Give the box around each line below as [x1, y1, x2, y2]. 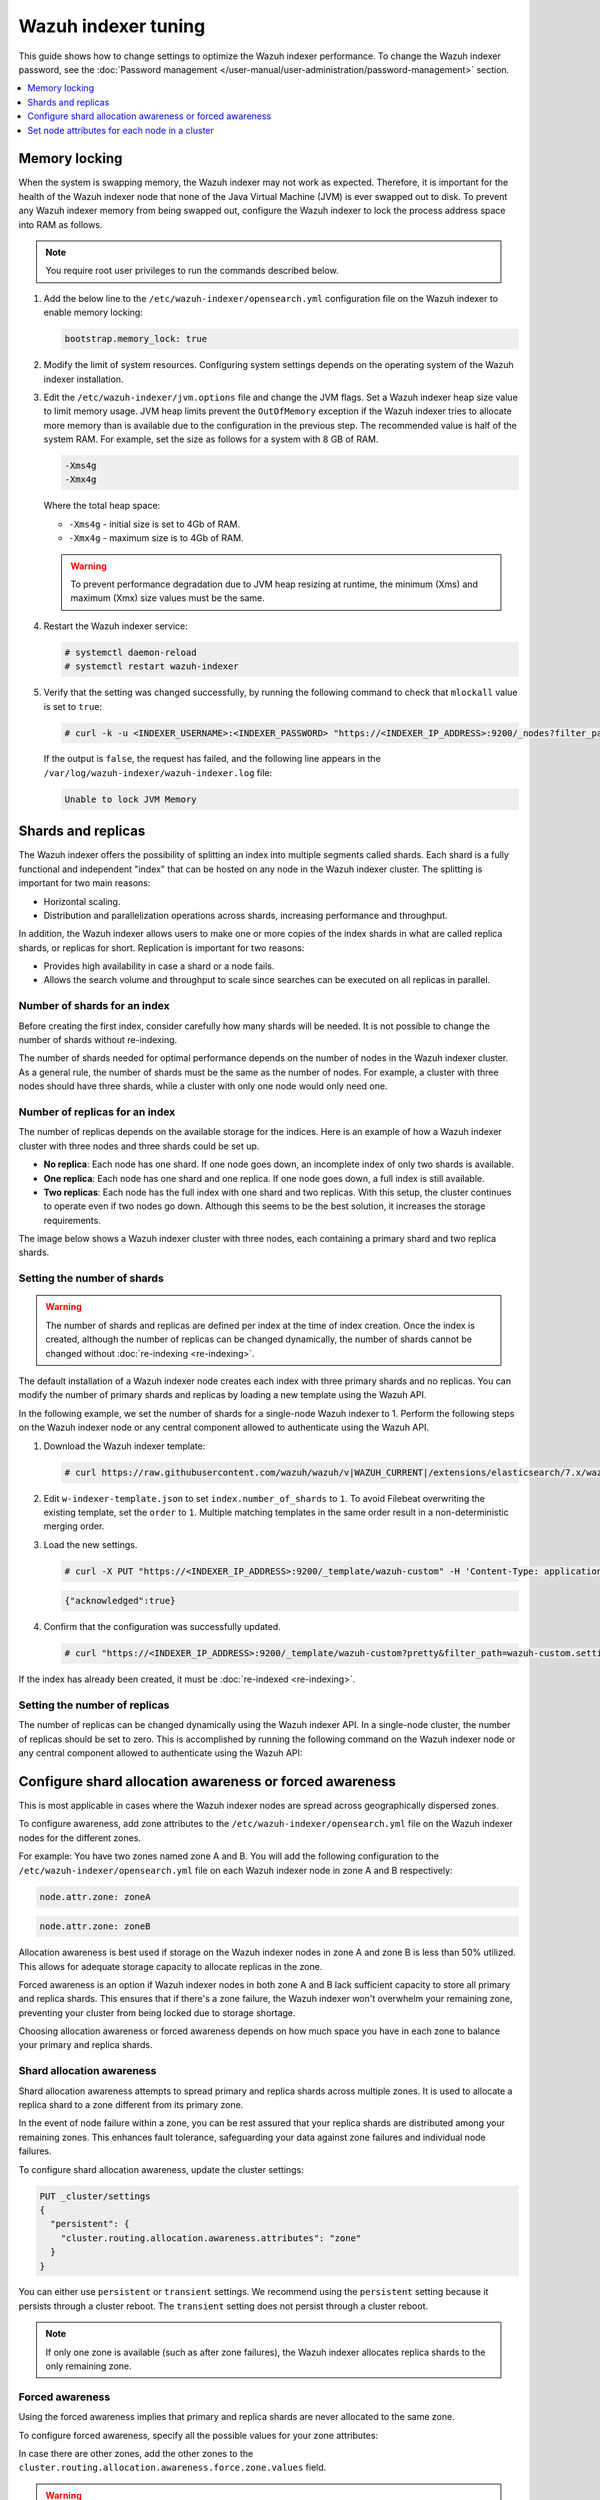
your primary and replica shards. [18, 2039, 153, 2051]
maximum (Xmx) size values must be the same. [70, 592, 265, 604]
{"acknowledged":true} [64, 1595, 176, 1607]
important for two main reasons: [18, 877, 151, 889]
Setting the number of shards [18, 1271, 164, 1285]
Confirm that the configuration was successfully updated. [43, 1621, 282, 1633]
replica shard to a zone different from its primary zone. [18, 2099, 244, 2110]
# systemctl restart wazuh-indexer [64, 661, 239, 672]
